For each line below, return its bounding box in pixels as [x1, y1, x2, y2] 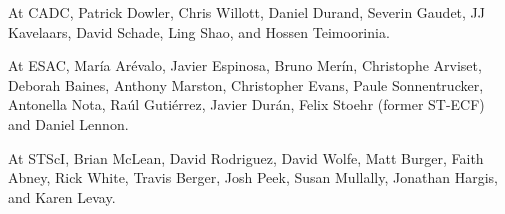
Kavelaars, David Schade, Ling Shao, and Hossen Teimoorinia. [8, 21, 390, 42]
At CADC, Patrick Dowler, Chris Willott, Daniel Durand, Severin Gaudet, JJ [8, 2, 485, 22]
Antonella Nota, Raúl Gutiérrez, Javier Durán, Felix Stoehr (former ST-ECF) [8, 94, 485, 115]
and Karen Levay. [8, 186, 116, 207]
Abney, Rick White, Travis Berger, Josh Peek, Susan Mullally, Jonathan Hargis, [8, 167, 498, 188]
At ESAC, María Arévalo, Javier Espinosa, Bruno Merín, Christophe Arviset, [8, 55, 482, 76]
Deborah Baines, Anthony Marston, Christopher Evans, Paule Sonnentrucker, [8, 74, 484, 95]
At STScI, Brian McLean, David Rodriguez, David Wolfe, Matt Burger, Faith [8, 147, 484, 168]
